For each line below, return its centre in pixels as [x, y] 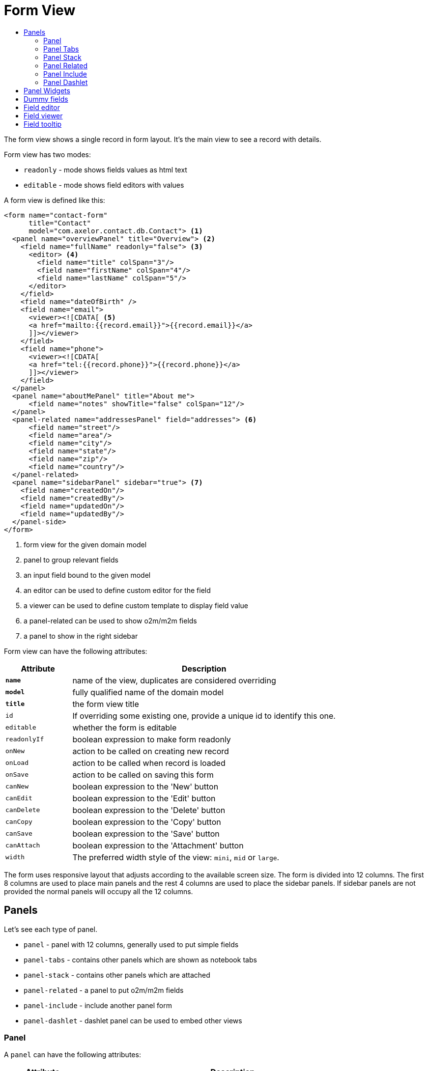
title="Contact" [60, 223]
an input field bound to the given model [87, 575]
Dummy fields [46, 99]
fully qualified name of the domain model [148, 692]
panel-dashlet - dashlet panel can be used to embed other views [133, 1020]
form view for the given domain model [85, 544]
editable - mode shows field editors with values [104, 185]
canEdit [19, 798]
